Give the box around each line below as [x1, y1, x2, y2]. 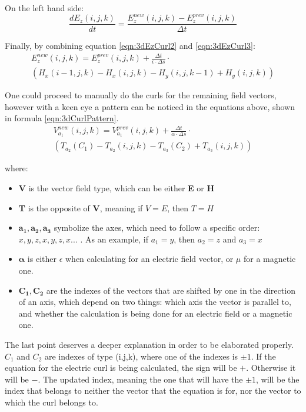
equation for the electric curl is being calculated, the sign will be [5, 361, 237, 374]
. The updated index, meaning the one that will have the [38, 373, 243, 385]
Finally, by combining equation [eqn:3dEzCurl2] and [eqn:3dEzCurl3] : [5, 39, 255, 52]
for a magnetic [243, 252, 296, 265]
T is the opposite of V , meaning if [18, 201, 143, 214]
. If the [251, 350, 276, 362]
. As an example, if [80, 232, 148, 245]
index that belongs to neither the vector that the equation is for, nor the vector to [5, 384, 301, 397]
